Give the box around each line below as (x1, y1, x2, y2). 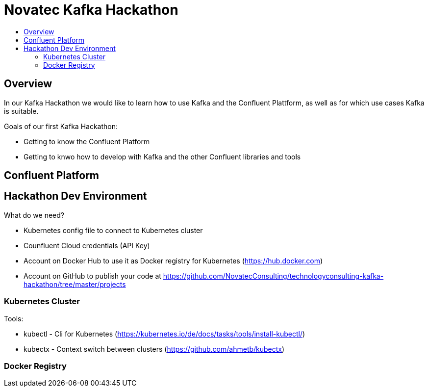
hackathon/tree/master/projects (24, 280, 126, 288)
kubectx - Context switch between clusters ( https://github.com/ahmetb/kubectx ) (24, 344, 285, 353)
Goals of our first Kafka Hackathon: (4, 122, 118, 130)
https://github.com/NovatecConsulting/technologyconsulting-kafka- (163, 271, 384, 280)
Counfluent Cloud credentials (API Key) (24, 241, 150, 250)
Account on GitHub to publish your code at (24, 271, 161, 280)
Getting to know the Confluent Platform (24, 137, 150, 146)
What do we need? (4, 210, 64, 219)
